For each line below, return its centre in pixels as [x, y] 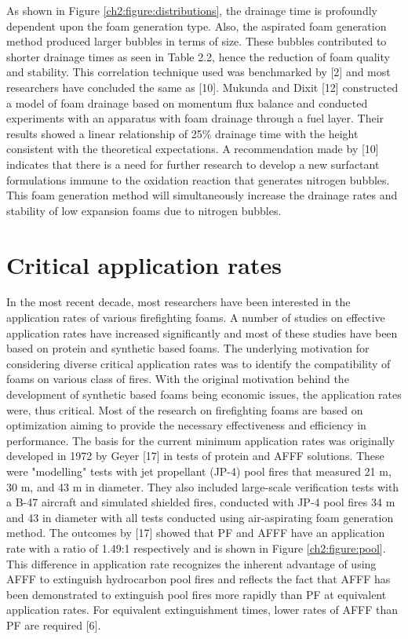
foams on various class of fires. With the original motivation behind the [178, 379]
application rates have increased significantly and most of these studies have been [202, 332]
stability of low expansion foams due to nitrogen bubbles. [144, 210]
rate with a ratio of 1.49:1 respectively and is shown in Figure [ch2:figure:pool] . [196, 548]
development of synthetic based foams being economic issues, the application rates [204, 394]
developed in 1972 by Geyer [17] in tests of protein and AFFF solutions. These [195, 456]
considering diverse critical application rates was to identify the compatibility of [199, 363]
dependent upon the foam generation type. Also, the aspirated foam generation [197, 26]
